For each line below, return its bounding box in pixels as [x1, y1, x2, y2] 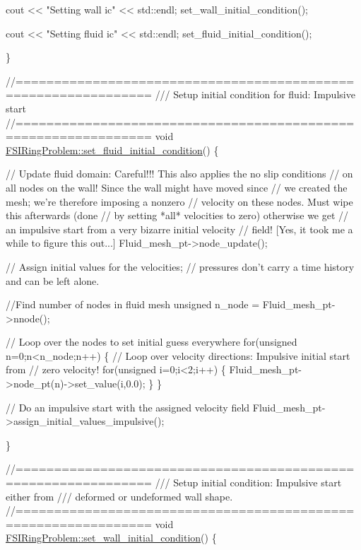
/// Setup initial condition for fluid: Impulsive [155, 87, 355, 102]
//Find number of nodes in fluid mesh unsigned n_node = [6, 297, 260, 312]
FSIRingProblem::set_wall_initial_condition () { [6, 530, 217, 545]
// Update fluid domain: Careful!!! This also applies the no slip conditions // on [6, 166, 353, 181]
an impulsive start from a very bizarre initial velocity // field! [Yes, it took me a [6, 221, 353, 236]
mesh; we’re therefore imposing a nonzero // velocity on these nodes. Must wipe [6, 194, 353, 209]
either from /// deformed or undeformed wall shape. [6, 488, 233, 503]
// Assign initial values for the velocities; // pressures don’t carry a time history [6, 259, 355, 274]
